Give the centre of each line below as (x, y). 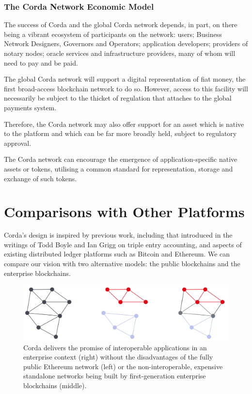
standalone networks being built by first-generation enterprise (115, 376)
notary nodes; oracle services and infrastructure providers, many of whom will (120, 53)
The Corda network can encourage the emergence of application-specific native (121, 159)
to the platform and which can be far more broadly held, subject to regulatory (120, 133)
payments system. (30, 107)
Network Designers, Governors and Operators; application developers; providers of (126, 43)
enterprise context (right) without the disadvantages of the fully (118, 357)
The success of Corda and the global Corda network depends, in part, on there (121, 25)
